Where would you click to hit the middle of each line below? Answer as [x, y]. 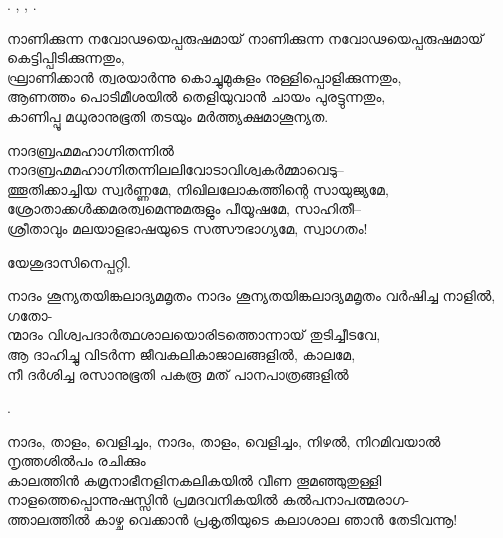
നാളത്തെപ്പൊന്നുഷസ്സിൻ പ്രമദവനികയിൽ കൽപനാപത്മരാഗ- [208, 499]
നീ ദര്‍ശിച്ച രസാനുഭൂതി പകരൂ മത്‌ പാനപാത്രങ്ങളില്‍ [178, 373]
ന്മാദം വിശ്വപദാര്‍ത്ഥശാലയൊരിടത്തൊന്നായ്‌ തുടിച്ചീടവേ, [194, 334]
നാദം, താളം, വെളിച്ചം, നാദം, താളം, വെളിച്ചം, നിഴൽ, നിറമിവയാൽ [224, 440]
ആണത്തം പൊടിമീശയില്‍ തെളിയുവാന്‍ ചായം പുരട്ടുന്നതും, [196, 96]
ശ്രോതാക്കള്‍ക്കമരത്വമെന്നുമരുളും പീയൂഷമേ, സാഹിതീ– [184, 208]
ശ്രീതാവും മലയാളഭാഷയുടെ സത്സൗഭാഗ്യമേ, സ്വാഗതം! [187, 227]
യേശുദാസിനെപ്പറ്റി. [69, 261]
